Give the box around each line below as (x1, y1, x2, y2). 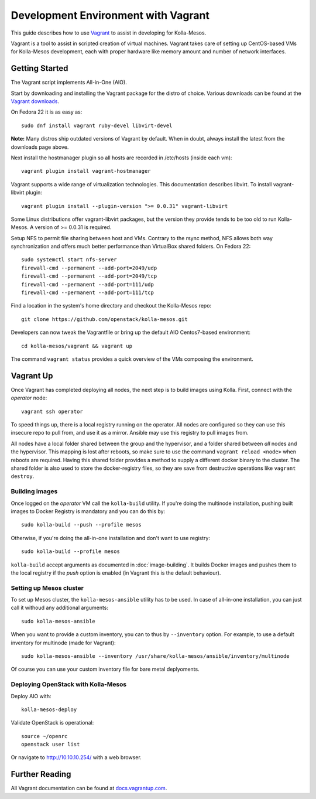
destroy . (11, 473, 35, 480)
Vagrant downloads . (11, 98, 60, 105)
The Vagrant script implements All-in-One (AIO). (11, 79, 127, 86)
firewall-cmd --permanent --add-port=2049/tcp (21, 273, 157, 279)
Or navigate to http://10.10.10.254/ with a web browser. (11, 754, 142, 761)
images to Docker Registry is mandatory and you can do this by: (11, 507, 166, 515)
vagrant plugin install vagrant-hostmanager (21, 168, 152, 175)
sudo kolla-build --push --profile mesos (21, 521, 142, 528)
